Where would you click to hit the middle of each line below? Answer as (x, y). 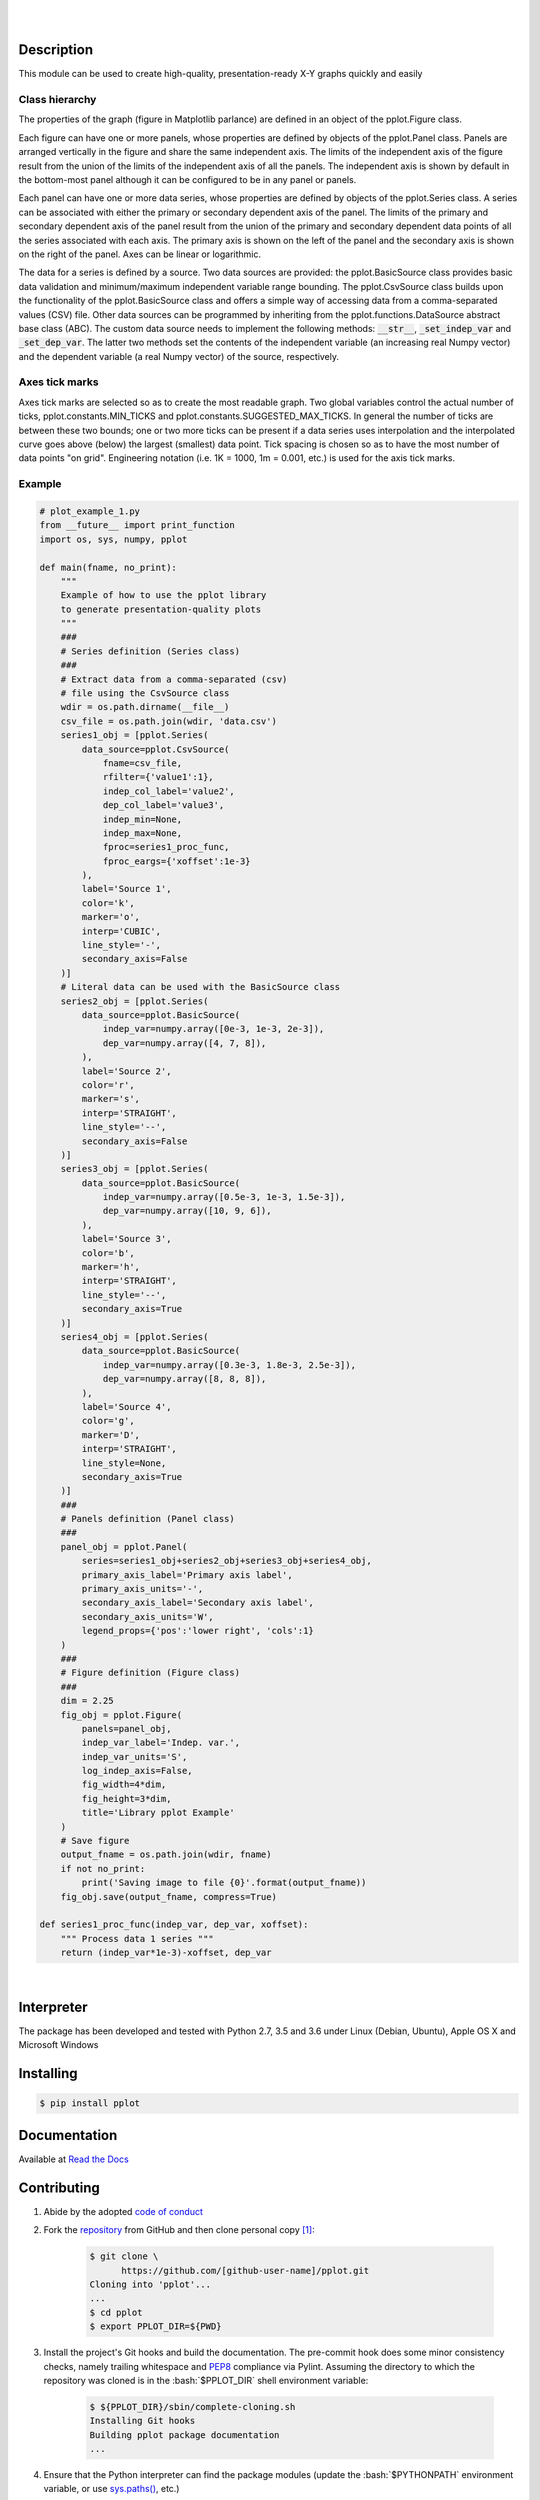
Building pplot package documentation (184, 2434)
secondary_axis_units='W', (147, 1616)
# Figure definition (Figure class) (150, 1673)
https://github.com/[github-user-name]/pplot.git (245, 2270)
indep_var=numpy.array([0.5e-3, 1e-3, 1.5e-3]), (224, 1197)
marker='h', (110, 1267)
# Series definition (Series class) (150, 651)
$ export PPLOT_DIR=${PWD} (155, 2326)
